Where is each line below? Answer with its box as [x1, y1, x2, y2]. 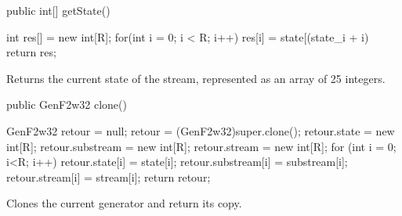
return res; [6, 44, 56, 60]
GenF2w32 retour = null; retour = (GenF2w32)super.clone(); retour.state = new [6, 122, 395, 139]
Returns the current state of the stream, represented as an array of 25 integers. [6, 70, 386, 86]
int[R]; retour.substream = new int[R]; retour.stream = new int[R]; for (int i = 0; [6, 138, 397, 154]
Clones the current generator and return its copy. [6, 195, 242, 211]
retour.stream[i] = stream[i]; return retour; [6, 168, 211, 185]
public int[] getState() [6, 2, 110, 18]
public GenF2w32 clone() [6, 96, 127, 113]
